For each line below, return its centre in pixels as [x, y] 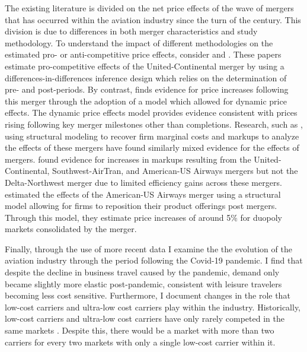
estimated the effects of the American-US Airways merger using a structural [143, 194]
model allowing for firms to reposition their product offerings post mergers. [141, 206]
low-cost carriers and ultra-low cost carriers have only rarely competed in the [145, 318]
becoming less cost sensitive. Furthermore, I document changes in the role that [148, 295]
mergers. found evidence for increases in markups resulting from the [128, 159]
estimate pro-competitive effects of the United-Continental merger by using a [145, 66]
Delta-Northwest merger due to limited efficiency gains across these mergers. [143, 182]
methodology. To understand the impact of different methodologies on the [139, 42]
